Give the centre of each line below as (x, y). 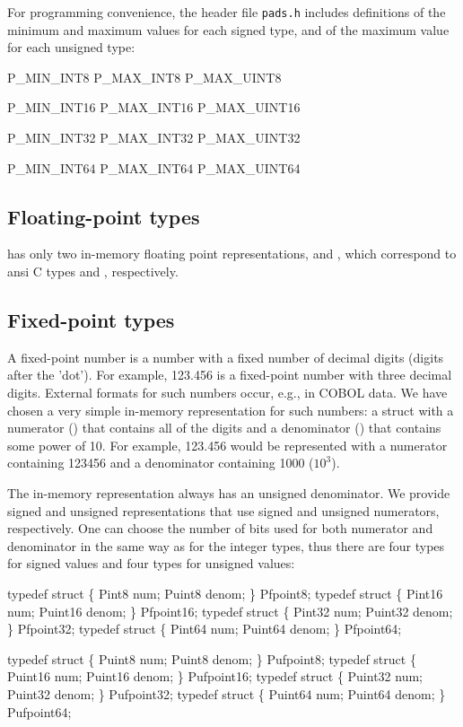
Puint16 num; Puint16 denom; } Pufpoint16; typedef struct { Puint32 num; (215, 676)
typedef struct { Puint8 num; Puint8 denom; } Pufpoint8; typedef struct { (212, 658)
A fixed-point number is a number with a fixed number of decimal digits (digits (226, 357)
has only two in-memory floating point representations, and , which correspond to (232, 254)
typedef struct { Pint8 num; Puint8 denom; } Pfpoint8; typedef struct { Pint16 (225, 593)
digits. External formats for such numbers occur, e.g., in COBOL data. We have (227, 392)
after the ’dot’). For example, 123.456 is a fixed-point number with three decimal (230, 375)
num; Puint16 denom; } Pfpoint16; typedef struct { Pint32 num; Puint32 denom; (230, 611)
